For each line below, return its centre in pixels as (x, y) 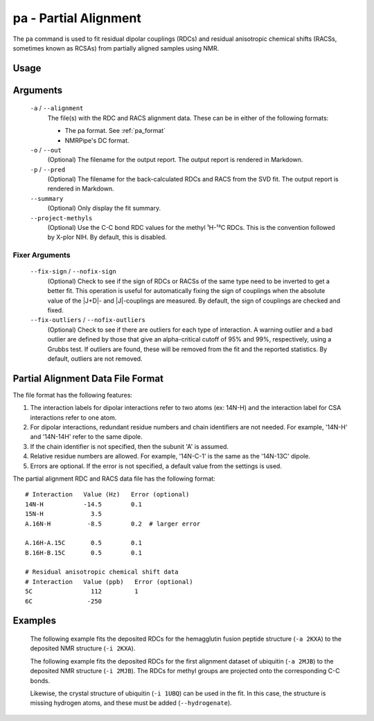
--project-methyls (61, 218)
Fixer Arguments (42, 255)
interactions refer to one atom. (73, 417)
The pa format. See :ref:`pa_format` (115, 131)
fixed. (55, 310)
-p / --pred (48, 169)
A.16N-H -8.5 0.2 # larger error (113, 524)
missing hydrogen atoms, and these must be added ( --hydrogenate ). (131, 703)
